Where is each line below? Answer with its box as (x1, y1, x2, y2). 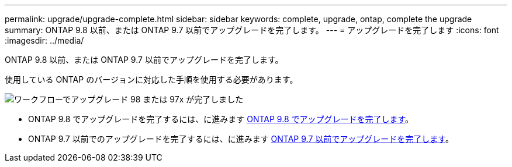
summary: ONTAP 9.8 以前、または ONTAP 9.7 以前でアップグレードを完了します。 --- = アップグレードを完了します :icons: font (5, 25, 499, 35)
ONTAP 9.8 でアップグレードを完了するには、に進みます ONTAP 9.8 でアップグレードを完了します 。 (28, 114, 414, 124)
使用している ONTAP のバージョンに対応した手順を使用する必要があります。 (5, 74, 298, 84)
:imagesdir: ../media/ (5, 35, 84, 45)
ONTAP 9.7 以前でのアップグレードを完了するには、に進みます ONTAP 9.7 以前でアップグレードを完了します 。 (28, 134, 454, 144)
